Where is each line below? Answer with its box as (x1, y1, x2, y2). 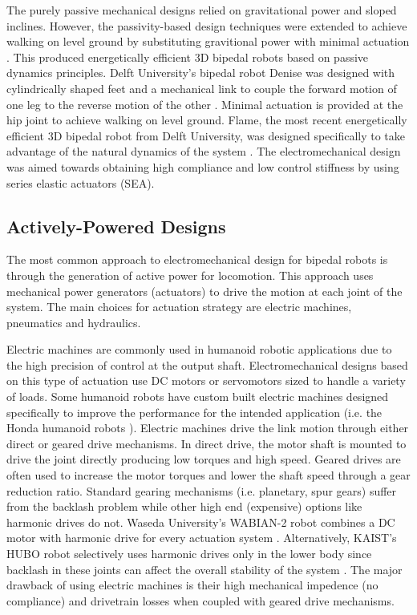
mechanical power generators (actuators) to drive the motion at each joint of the (6, 282, 403, 299)
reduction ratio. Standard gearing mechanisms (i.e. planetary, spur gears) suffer (6, 482, 397, 499)
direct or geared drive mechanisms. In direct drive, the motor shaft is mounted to (6, 435, 407, 451)
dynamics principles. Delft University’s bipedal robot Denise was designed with (6, 64, 395, 81)
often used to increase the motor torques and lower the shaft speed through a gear (6, 467, 411, 484)
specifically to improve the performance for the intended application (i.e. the (6, 403, 383, 420)
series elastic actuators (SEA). (6, 174, 155, 191)
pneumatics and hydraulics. (6, 314, 141, 330)
